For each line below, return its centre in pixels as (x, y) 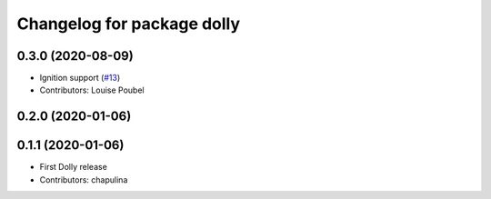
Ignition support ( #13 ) (80, 78)
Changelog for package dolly (129, 24)
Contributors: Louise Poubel (92, 90)
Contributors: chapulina (84, 179)
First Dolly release (74, 167)
